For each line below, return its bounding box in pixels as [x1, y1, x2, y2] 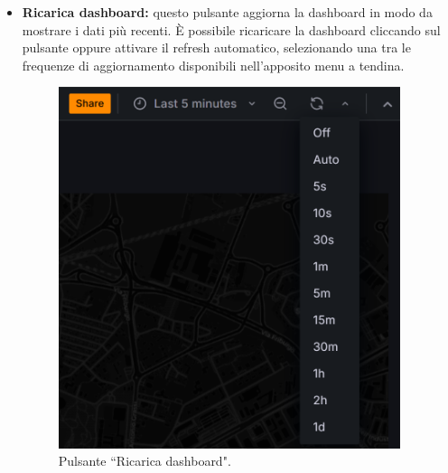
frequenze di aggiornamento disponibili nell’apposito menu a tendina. [22, 55, 405, 74]
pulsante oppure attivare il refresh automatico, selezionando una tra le [22, 38, 411, 57]
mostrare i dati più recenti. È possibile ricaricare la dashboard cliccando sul [22, 20, 441, 39]
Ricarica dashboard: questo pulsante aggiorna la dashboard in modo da [22, 3, 433, 21]
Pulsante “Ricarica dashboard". [58, 451, 231, 470]
